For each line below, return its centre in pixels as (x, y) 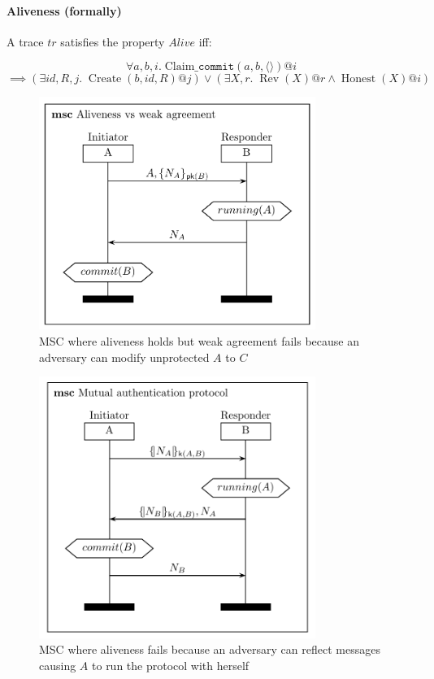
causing (58, 666)
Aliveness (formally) (64, 10)
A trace (25, 41)
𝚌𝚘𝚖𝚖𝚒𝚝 (216, 67)
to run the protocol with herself (171, 666)
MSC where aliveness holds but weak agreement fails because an (199, 340)
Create (105, 79)
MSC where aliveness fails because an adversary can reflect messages (210, 649)
